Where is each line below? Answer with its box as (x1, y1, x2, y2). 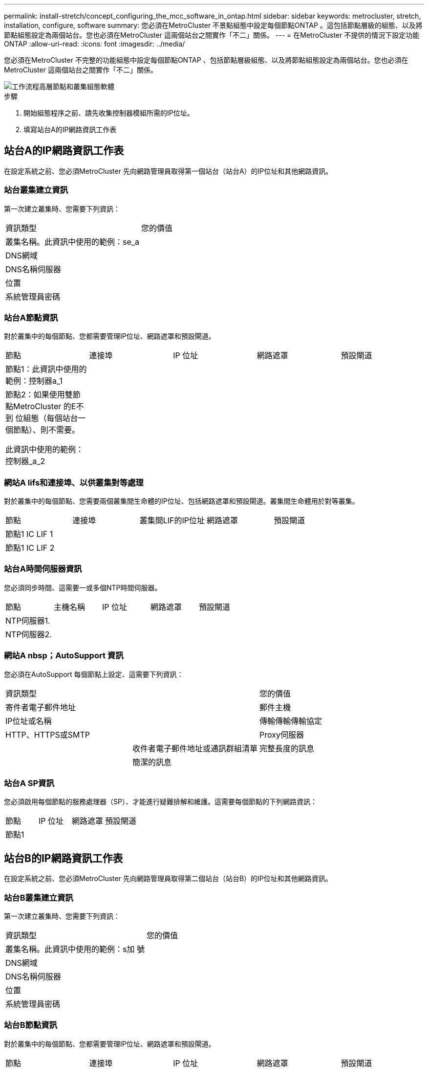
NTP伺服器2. (5, 629, 52, 639)
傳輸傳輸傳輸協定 (259, 716, 322, 726)
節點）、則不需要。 (13, 425, 80, 435)
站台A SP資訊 (4, 778, 54, 788)
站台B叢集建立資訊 (4, 892, 73, 903)
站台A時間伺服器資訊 (4, 564, 82, 574)
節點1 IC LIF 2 (5, 543, 55, 553)
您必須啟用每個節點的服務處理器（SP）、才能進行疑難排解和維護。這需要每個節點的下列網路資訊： (4, 797, 317, 806)
